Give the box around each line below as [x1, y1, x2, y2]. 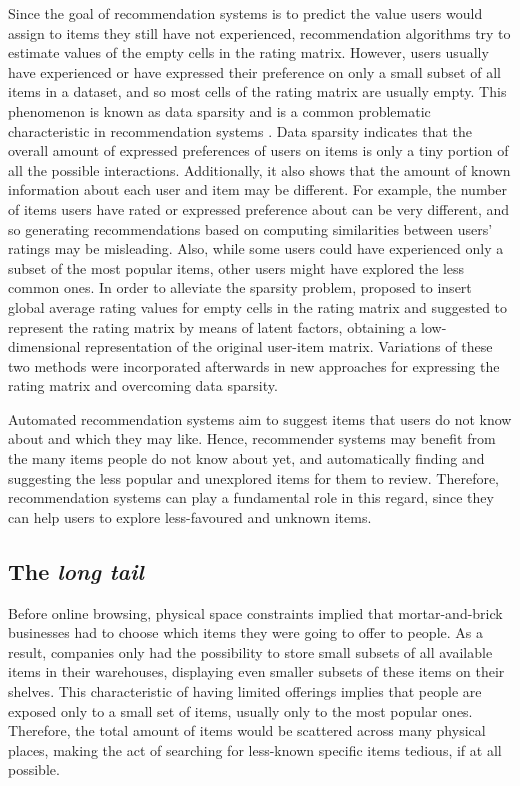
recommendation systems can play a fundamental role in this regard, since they [8, 487, 494, 508]
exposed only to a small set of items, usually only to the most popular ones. [8, 700, 473, 721]
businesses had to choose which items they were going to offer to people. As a [8, 622, 483, 643]
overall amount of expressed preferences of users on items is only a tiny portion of [8, 140, 509, 161]
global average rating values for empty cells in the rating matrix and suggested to [8, 296, 508, 317]
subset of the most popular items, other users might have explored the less [8, 257, 465, 278]
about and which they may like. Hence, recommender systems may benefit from [8, 428, 496, 449]
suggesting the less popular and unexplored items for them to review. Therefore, [8, 467, 500, 488]
